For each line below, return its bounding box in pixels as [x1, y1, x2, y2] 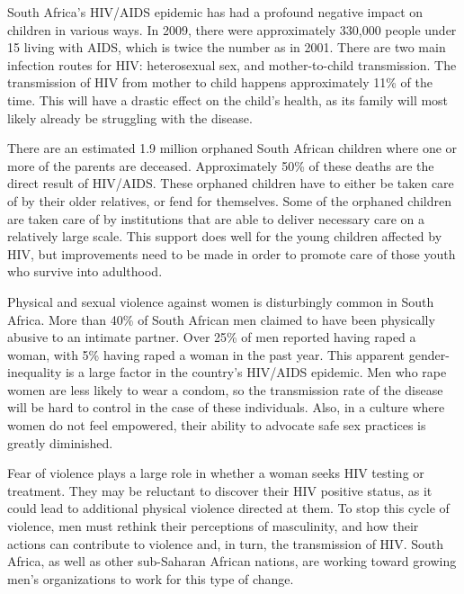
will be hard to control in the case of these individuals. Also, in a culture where [7, 398, 445, 417]
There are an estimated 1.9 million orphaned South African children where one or [7, 139, 458, 157]
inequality [7, 363, 62, 382]
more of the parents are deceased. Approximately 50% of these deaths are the [7, 156, 434, 175]
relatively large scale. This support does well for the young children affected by [7, 227, 442, 246]
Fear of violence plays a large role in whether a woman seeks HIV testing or [7, 463, 424, 482]
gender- [408, 345, 450, 364]
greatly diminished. [7, 433, 113, 452]
